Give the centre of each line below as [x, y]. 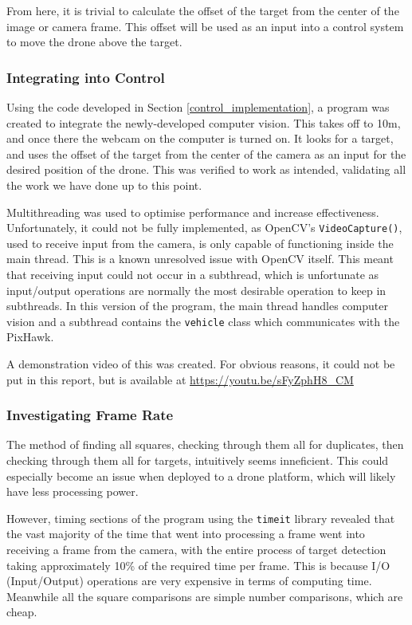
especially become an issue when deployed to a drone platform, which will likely [201, 476]
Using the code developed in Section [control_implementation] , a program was [198, 107]
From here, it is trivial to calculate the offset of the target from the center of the [203, 10]
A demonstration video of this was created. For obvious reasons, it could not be [201, 364]
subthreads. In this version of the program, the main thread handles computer [197, 306]
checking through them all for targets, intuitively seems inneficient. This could [198, 460]
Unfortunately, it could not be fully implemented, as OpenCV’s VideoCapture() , [204, 228]
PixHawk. [30, 337]
